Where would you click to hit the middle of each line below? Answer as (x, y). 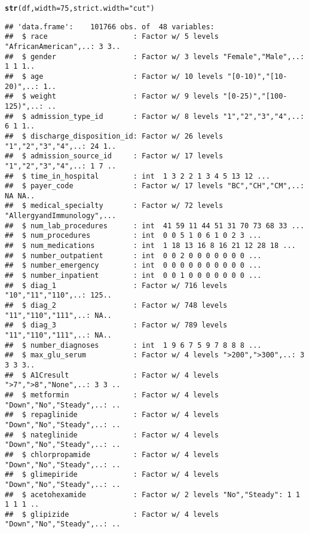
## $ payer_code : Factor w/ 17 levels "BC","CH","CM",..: (155, 186)
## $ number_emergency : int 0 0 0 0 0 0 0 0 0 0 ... (133, 266)
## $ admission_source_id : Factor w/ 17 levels (114, 156)
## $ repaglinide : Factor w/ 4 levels (112, 415)
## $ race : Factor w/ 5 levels (112, 37)
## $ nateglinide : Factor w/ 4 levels (112, 435)
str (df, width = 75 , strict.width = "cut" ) (80, 8)
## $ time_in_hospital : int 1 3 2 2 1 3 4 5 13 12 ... (137, 176)
